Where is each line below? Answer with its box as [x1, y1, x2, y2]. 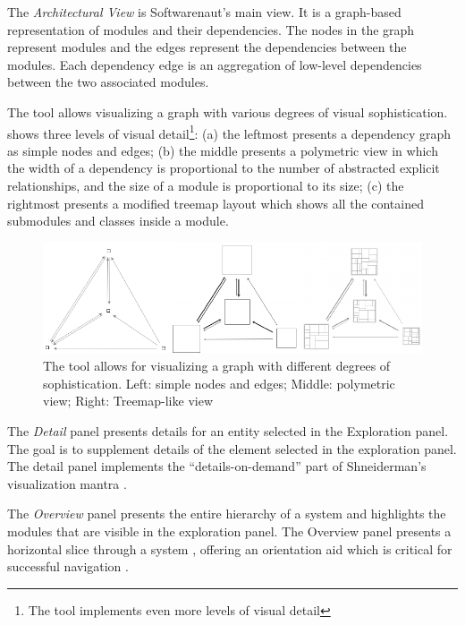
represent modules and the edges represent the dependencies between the [7, 38, 407, 56]
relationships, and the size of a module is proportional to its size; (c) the [7, 176, 404, 194]
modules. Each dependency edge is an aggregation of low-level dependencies [7, 55, 422, 73]
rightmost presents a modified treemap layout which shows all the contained [7, 193, 424, 212]
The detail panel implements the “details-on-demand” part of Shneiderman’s [7, 457, 427, 475]
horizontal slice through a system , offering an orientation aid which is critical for [7, 539, 452, 558]
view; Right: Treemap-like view [43, 391, 213, 410]
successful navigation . [7, 557, 129, 576]
